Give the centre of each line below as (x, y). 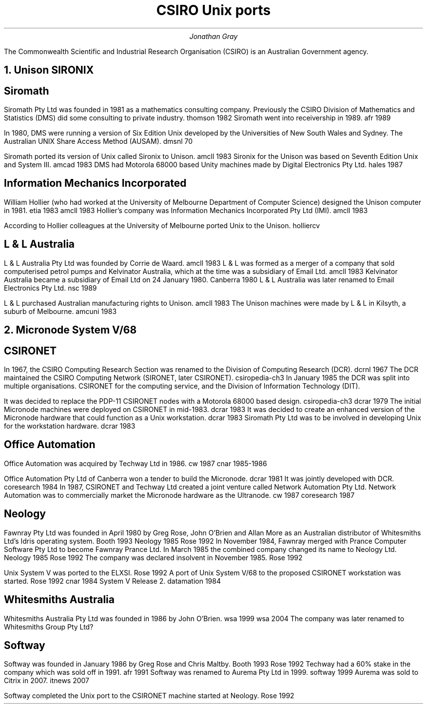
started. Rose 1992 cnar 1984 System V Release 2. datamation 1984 (112, 581)
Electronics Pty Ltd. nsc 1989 (50, 288)
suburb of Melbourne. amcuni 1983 (60, 311)
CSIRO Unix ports (213, 10)
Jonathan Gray (213, 36)
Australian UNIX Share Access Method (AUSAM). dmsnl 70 (98, 141)
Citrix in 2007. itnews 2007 (47, 681)
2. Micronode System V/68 (70, 330)
